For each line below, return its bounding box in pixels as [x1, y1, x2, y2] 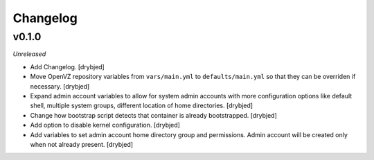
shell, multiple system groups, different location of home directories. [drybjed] [30, 101, 253, 110]
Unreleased [12, 50, 46, 58]
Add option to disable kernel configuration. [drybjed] [30, 121, 180, 130]
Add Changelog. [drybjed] [30, 62, 105, 71]
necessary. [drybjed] [30, 82, 90, 90]
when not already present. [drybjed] [30, 140, 134, 148]
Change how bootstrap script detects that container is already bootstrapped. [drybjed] [30, 111, 277, 119]
